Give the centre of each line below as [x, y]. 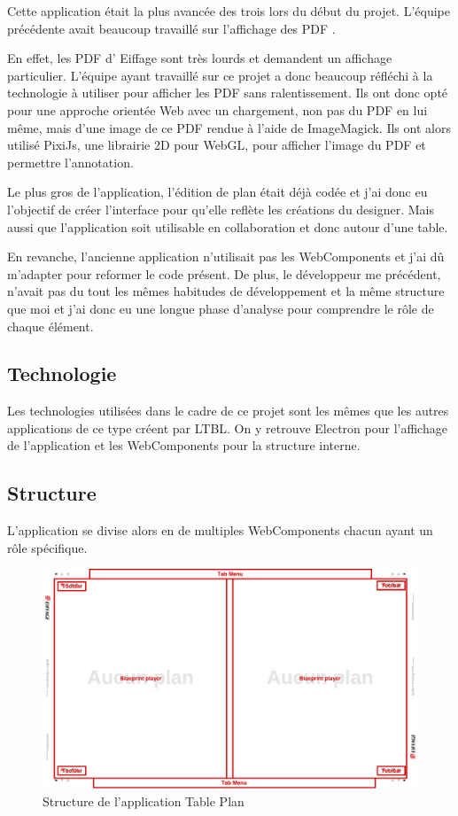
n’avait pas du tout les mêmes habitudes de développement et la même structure [226, 291]
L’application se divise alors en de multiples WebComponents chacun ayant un [220, 530]
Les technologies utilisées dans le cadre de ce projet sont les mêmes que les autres [228, 411]
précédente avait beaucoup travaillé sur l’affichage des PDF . [171, 28]
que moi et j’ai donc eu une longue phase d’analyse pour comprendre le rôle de [221, 308]
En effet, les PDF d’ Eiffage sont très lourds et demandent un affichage [200, 58]
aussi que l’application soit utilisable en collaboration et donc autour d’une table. [228, 226]
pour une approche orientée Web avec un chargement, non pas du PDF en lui [217, 109]
